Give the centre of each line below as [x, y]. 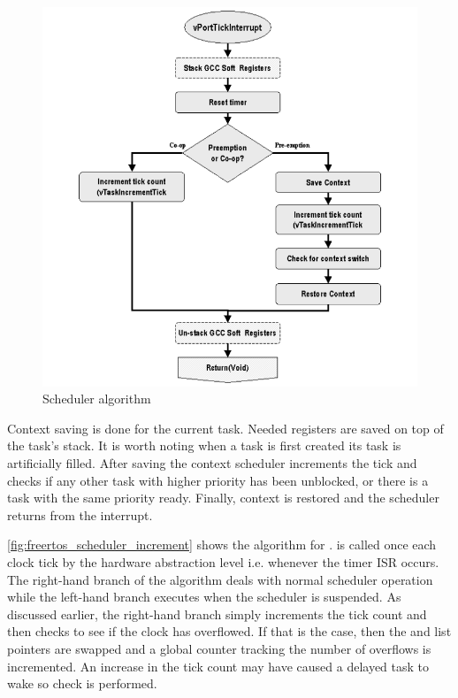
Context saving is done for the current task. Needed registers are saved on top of [225, 428]
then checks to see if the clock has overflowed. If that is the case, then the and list [229, 631]
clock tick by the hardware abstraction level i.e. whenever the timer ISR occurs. [223, 562]
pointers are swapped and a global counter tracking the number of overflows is [219, 649]
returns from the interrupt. [80, 514]
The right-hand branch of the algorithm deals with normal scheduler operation [220, 579]
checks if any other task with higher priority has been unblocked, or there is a [218, 480]
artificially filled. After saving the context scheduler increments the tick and [212, 463]
